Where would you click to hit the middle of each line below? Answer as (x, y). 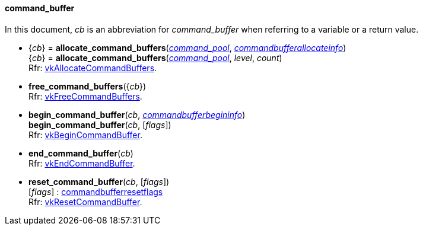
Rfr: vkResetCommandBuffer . (85, 202)
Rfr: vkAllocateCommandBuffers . (93, 68)
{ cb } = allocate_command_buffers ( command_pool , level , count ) (155, 57)
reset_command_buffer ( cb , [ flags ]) (99, 181)
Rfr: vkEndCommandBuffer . (82, 163)
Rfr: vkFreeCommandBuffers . (85, 96)
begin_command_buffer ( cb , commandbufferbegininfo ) (137, 114)
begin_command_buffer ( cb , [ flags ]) (100, 124)
